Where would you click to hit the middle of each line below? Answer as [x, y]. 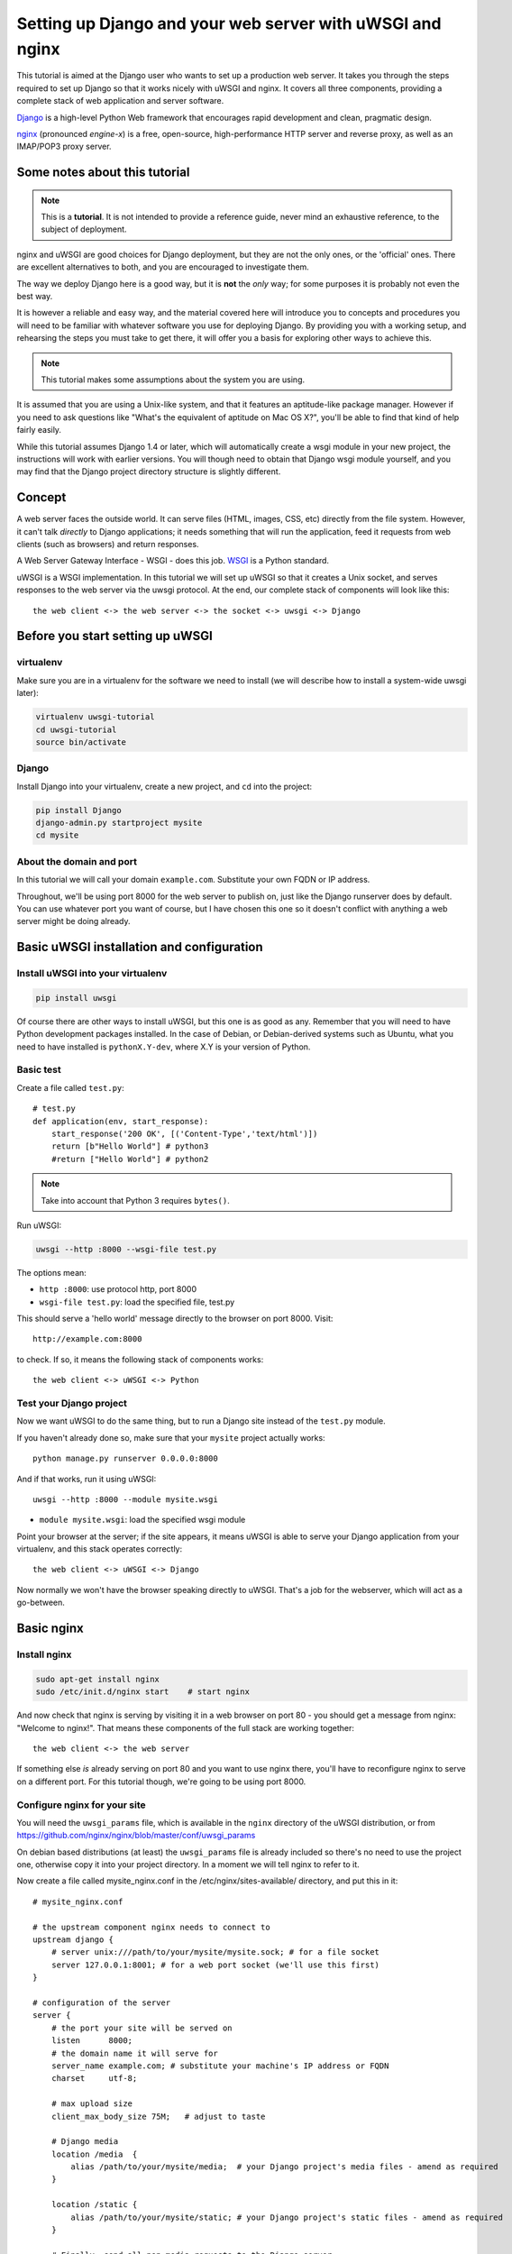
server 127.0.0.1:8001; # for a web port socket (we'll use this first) [215, 1965]
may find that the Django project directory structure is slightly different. [149, 472]
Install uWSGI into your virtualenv [92, 974]
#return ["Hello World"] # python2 [130, 1159]
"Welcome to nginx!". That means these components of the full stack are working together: [186, 1727]
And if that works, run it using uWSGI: [87, 1479]
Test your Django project [72, 1403]
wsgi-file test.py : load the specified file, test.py [137, 1302]
